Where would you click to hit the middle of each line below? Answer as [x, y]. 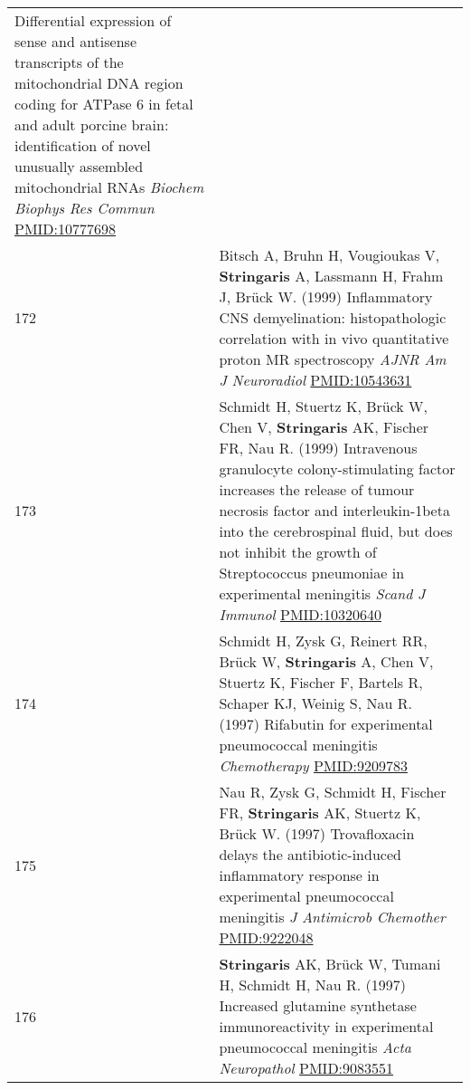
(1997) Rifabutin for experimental [326, 724]
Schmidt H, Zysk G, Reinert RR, [323, 641]
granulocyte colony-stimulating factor [337, 469]
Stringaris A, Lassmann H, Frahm [331, 276]
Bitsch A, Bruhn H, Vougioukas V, [329, 255]
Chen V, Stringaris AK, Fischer [324, 427]
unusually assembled [79, 166]
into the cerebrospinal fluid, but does [336, 531]
